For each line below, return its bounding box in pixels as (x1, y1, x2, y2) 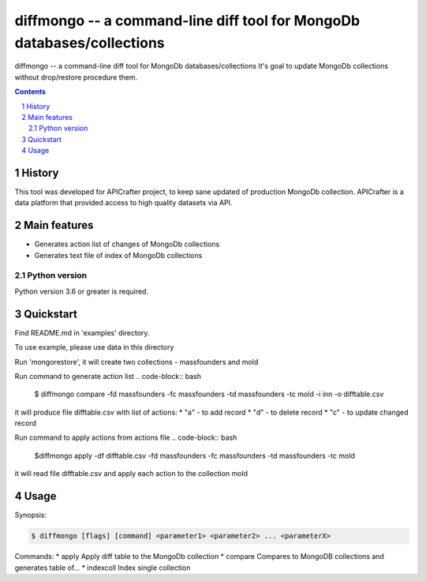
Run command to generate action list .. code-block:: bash (14, 371, 201, 380)
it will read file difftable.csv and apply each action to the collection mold (14, 469, 248, 478)
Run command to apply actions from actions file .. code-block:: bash (14, 433, 237, 442)
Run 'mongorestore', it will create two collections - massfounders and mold (14, 357, 259, 366)
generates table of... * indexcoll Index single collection (14, 563, 191, 572)
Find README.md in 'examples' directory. (14, 328, 150, 337)
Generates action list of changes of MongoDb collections (34, 239, 220, 249)
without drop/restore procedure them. (14, 72, 138, 82)
